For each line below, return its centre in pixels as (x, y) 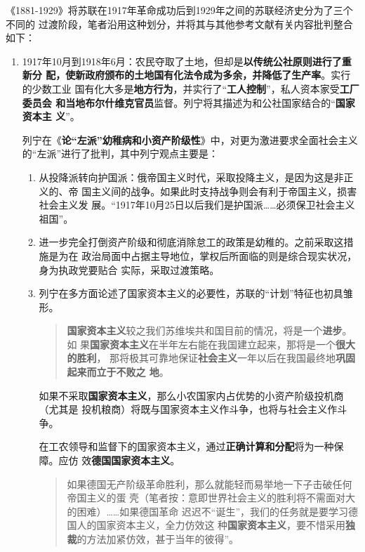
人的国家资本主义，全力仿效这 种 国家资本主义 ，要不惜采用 (211, 525)
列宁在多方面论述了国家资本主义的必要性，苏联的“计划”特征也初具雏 (196, 293)
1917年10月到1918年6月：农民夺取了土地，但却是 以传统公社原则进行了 (182, 61)
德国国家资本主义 (131, 460)
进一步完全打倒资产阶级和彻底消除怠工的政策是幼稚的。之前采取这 (191, 242)
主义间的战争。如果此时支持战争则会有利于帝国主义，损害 (224, 191)
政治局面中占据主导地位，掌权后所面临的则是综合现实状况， (219, 255)
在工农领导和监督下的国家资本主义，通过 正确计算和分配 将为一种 (186, 446)
